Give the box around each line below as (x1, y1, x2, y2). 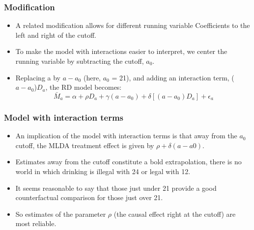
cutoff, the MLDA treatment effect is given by (15, 140, 154, 150)
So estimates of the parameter (15, 208, 106, 219)
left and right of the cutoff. (15, 29, 96, 40)
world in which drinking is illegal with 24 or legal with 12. (15, 166, 191, 176)
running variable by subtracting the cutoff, (15, 56, 144, 66)
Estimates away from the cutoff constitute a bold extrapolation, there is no (15, 156, 242, 167)
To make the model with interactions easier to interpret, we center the (15, 46, 227, 56)
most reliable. (15, 218, 56, 229)
